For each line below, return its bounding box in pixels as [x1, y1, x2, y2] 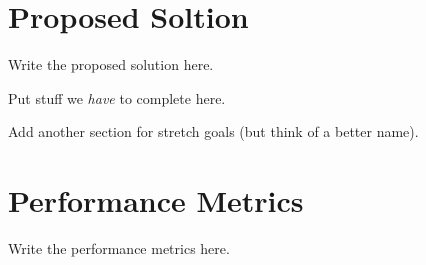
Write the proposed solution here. [8, 54, 214, 75]
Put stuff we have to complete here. [8, 87, 226, 108]
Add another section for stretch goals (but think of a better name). [8, 121, 419, 142]
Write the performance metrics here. [8, 238, 230, 259]
